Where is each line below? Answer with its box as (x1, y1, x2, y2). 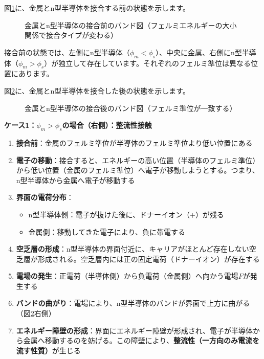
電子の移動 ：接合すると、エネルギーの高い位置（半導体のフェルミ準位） (16, 154, 260, 165)
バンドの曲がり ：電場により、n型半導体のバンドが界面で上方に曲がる (16, 298, 250, 308)
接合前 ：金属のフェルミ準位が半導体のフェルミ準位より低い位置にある (16, 137, 253, 148)
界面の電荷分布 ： (16, 192, 74, 203)
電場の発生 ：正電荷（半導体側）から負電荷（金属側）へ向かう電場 (16, 271, 238, 281)
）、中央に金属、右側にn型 (155, 47, 242, 57)
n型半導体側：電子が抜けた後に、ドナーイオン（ (28, 209, 190, 219)
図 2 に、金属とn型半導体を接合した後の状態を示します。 (4, 85, 190, 96)
